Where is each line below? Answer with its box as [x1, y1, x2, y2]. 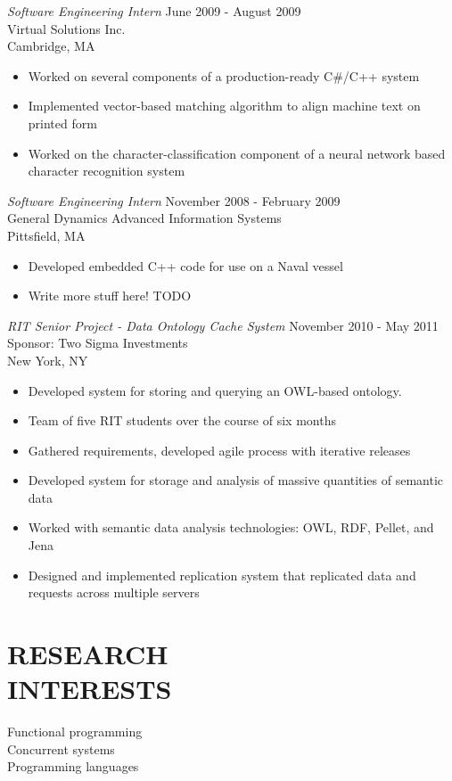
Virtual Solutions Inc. [7, 19, 126, 37]
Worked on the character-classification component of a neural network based [28, 144, 446, 162]
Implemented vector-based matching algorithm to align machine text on [28, 96, 421, 115]
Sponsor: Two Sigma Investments [7, 333, 188, 352]
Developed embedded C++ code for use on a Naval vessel [28, 256, 343, 275]
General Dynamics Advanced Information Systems [7, 209, 282, 227]
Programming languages [7, 757, 139, 776]
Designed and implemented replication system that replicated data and [28, 565, 416, 584]
